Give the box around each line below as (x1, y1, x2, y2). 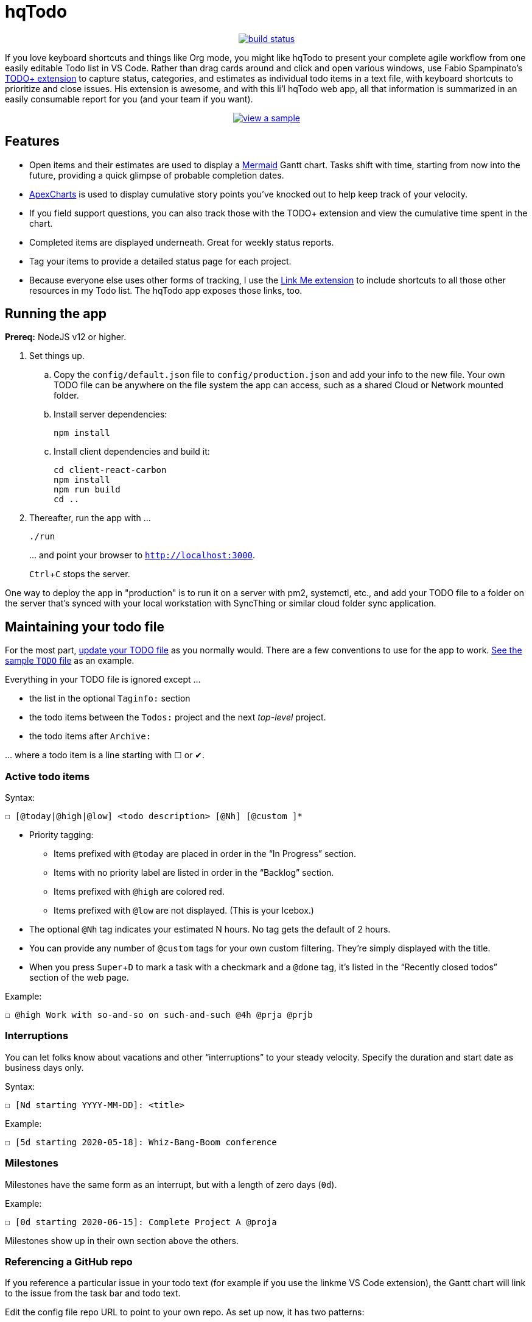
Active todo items (5, 770, 90, 783)
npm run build (54, 485, 121, 495)
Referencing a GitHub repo (5, 1255, 133, 1268)
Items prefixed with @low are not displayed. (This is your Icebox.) (54, 905, 314, 916)
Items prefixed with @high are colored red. (54, 886, 225, 897)
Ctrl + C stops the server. (29, 569, 130, 580)
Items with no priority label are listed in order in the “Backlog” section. (54, 867, 334, 878)
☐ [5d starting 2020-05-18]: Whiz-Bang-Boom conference (5, 1137, 277, 1147)
